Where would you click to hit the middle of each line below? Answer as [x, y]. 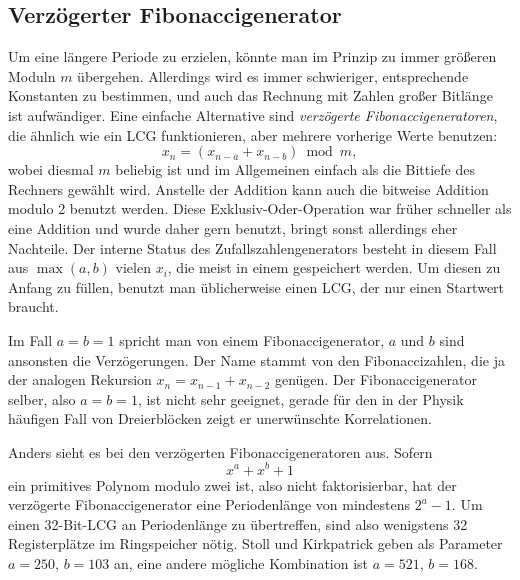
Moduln [32, 75]
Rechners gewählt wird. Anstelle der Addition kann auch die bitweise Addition [248, 188]
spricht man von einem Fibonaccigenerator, [252, 339]
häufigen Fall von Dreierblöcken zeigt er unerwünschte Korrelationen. [220, 418]
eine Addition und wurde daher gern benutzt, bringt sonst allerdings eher [233, 227]
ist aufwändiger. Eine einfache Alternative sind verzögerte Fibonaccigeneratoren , [253, 114]
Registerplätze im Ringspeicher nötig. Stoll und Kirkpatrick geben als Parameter [255, 543]
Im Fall [30, 339]
